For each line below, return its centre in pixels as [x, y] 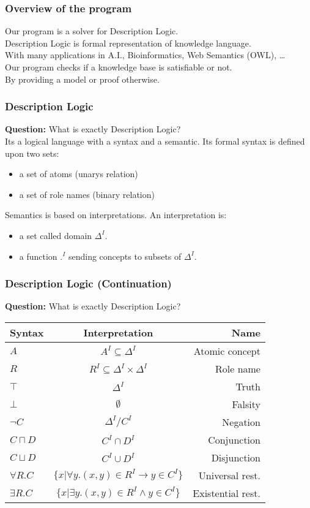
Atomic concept [227, 351]
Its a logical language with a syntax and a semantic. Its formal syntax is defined [155, 141]
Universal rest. [229, 475]
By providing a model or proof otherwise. [82, 79]
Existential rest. [227, 493]
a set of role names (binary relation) [87, 194]
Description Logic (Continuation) [88, 283]
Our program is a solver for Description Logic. [92, 31]
